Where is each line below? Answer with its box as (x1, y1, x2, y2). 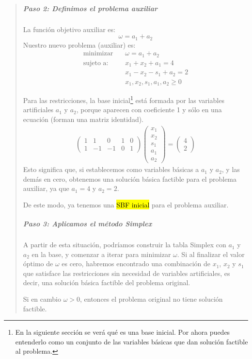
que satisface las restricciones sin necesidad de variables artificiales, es (23, 268, 230, 278)
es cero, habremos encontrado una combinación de (62, 258, 210, 269)
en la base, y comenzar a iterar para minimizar (31, 249, 171, 259)
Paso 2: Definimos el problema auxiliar (23, 3, 158, 13)
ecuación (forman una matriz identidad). (23, 114, 144, 124)
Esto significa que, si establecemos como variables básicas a (23, 164, 199, 174)
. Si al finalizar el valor (177, 249, 245, 259)
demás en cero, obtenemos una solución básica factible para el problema (23, 173, 237, 184)
